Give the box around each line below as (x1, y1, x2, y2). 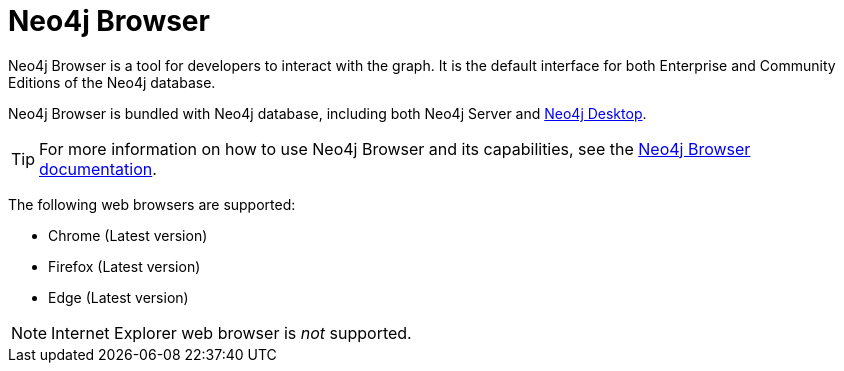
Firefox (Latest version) (48, 257, 201, 275)
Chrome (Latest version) (48, 226, 208, 244)
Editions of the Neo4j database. (8, 73, 216, 91)
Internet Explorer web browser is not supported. (51, 322, 412, 343)
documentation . (39, 158, 157, 179)
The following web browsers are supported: (8, 195, 296, 213)
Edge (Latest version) (48, 288, 189, 306)
